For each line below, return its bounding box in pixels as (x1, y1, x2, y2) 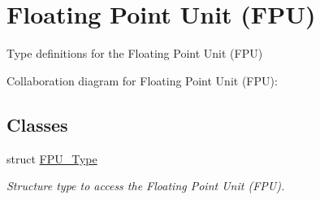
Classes (6, 111, 68, 137)
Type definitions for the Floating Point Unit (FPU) (6, 45, 263, 62)
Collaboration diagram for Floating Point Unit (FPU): (6, 72, 278, 89)
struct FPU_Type (6, 150, 97, 167)
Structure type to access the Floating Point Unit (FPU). (6, 177, 285, 194)
